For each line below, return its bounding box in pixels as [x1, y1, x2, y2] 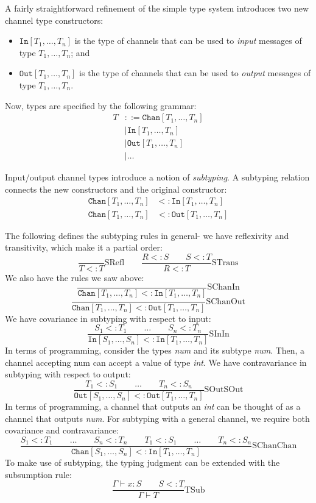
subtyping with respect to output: [5, 368, 131, 380]
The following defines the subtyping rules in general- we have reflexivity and [5, 229, 289, 241]
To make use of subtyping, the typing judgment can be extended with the [5, 455, 280, 468]
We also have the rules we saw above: [5, 271, 144, 284]
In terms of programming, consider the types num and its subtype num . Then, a [5, 344, 305, 357]
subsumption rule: [5, 468, 72, 480]
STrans [211, 259, 239, 268]
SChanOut [206, 297, 246, 306]
